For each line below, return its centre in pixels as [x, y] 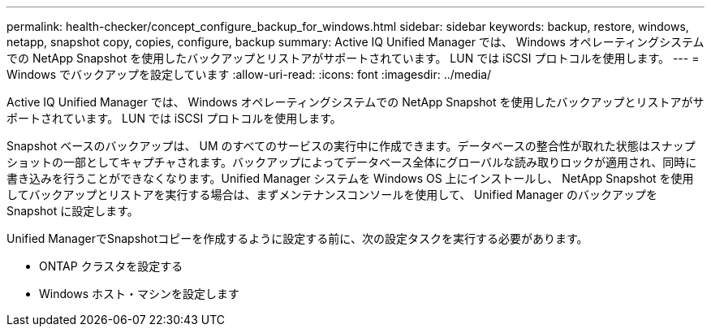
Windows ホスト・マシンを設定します [139, 294]
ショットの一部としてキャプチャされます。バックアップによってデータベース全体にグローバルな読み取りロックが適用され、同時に [352, 162]
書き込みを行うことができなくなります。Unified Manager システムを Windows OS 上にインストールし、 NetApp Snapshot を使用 [350, 178]
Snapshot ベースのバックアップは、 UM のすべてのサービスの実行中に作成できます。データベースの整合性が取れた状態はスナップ [351, 146]
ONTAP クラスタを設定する [111, 266]
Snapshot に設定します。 [73, 211]
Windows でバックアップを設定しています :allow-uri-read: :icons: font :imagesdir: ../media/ [249, 74]
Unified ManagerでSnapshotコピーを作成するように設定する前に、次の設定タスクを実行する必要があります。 [297, 238]
